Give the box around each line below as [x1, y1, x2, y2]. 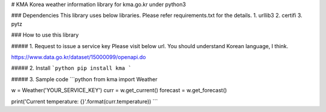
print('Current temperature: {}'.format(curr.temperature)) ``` [11, 98, 158, 105]
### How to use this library [11, 31, 79, 39]
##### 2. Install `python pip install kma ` [11, 64, 132, 72]
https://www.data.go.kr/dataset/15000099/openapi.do [11, 53, 146, 60]
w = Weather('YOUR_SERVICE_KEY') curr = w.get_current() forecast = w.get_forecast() [11, 87, 228, 94]
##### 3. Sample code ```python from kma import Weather [11, 75, 158, 82]
